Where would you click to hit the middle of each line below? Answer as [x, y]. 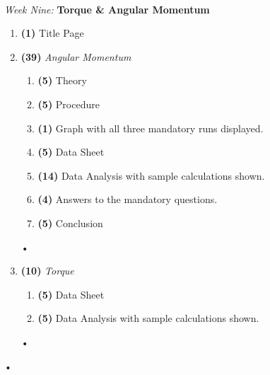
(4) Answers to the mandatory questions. [128, 199]
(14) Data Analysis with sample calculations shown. [151, 175]
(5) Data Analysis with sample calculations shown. [148, 318]
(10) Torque [47, 271]
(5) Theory [62, 80]
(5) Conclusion [70, 223]
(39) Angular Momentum [76, 56]
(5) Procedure [69, 104]
